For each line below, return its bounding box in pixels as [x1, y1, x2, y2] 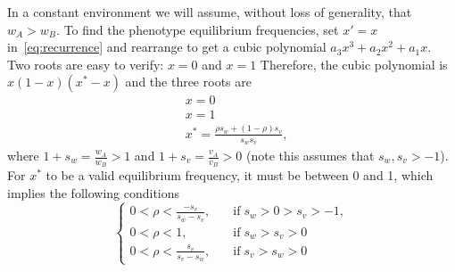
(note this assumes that [245, 146, 375, 165]
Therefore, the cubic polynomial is [260, 54, 448, 73]
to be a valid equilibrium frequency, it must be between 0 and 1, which [45, 166, 434, 185]
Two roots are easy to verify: [7, 54, 164, 73]
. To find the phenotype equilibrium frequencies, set [56, 20, 339, 38]
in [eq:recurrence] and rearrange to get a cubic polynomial [7, 37, 327, 56]
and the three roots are [125, 72, 252, 91]
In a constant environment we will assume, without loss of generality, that [7, 3, 412, 21]
